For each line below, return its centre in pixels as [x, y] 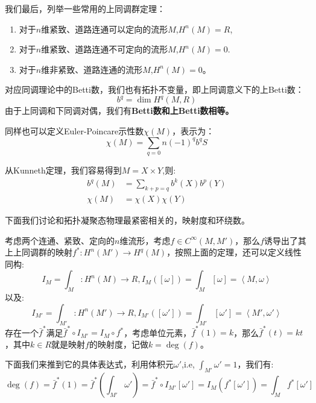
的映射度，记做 [118, 344]
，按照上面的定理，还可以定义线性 [234, 252]
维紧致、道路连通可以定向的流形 [105, 29]
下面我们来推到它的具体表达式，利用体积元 [89, 364]
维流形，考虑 [145, 240]
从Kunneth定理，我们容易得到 [63, 170]
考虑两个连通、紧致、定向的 [60, 240]
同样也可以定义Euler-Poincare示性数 [74, 131]
